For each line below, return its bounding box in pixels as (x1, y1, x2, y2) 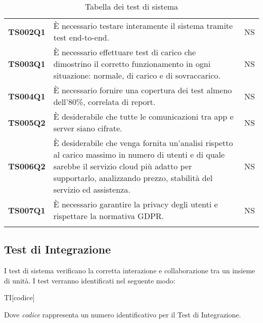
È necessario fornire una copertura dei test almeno (53, 84, 232, 96)
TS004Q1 (8, 90, 46, 102)
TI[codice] (4, 292, 35, 303)
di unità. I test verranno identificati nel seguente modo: (4, 275, 176, 285)
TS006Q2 (8, 160, 46, 172)
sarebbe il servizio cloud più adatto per (53, 160, 192, 172)
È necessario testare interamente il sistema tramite (53, 20, 233, 31)
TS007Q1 (8, 204, 46, 216)
